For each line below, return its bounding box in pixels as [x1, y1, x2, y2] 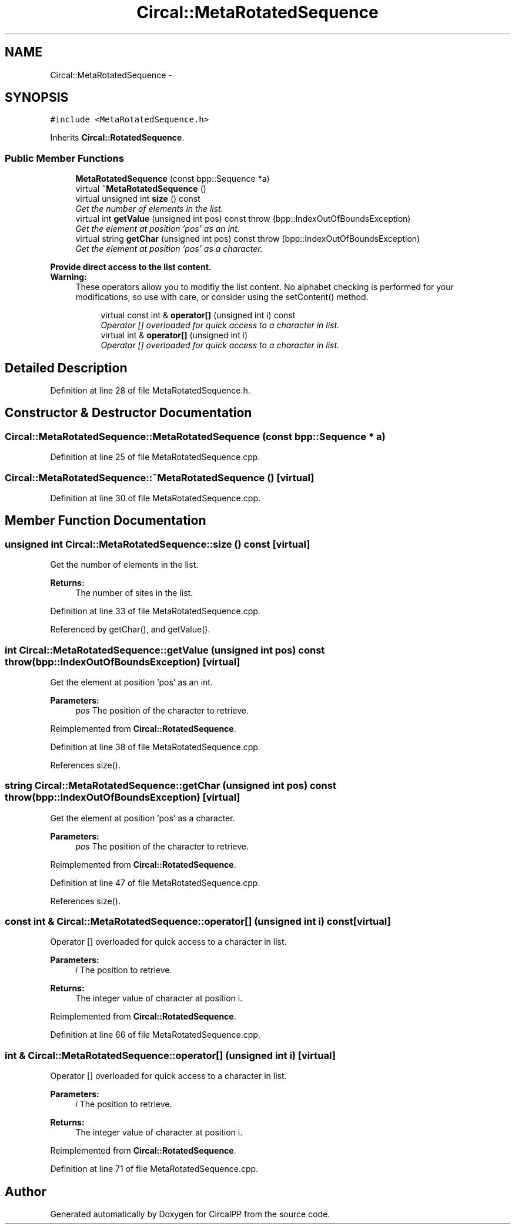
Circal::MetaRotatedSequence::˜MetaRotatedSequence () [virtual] [5, 471, 315, 484]
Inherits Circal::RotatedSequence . [50, 132, 185, 143]
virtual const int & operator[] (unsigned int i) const [101, 310, 296, 321]
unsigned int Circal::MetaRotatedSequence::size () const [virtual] [5, 538, 310, 550]
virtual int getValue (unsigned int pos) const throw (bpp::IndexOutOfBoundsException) [75, 214, 411, 224]
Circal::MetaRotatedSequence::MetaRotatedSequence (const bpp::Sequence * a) [5, 430, 386, 442]
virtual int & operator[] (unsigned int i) [101, 330, 248, 341]
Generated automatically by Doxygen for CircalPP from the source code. [50, 1209, 330, 1220]
